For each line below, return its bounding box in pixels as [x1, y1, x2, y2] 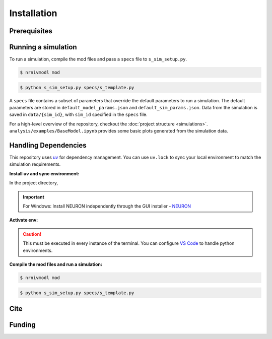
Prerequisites [9, 27, 52, 35]
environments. [23, 247, 53, 253]
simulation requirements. [9, 161, 61, 167]
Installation [9, 8, 57, 19]
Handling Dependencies [9, 141, 87, 150]
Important [23, 194, 45, 200]
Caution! [23, 231, 42, 237]
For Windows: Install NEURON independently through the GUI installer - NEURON [23, 203, 191, 209]
